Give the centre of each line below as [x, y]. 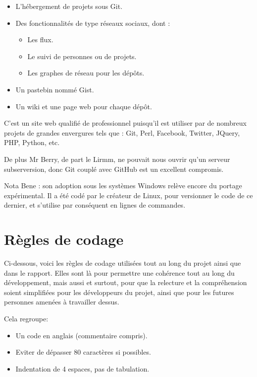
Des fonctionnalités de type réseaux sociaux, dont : [93, 23]
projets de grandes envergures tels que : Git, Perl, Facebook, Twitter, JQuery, [122, 132]
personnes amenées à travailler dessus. [62, 302]
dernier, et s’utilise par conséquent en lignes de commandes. [95, 205]
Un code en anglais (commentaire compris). [81, 335]
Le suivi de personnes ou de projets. [82, 56]
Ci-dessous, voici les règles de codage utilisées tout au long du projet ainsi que [123, 263]
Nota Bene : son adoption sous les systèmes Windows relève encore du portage [123, 186]
